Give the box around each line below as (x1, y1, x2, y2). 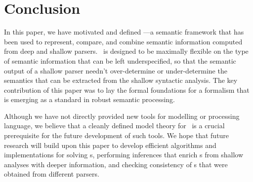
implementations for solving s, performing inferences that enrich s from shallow (4, 149, 244, 160)
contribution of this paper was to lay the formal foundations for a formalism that (4, 84, 250, 95)
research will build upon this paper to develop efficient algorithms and (4, 140, 216, 150)
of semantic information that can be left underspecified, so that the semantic (4, 55, 236, 66)
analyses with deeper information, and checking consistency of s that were (4, 159, 228, 169)
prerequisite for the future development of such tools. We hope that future (4, 130, 229, 141)
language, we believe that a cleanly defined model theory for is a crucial (4, 120, 225, 131)
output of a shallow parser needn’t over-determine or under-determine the (4, 65, 227, 75)
